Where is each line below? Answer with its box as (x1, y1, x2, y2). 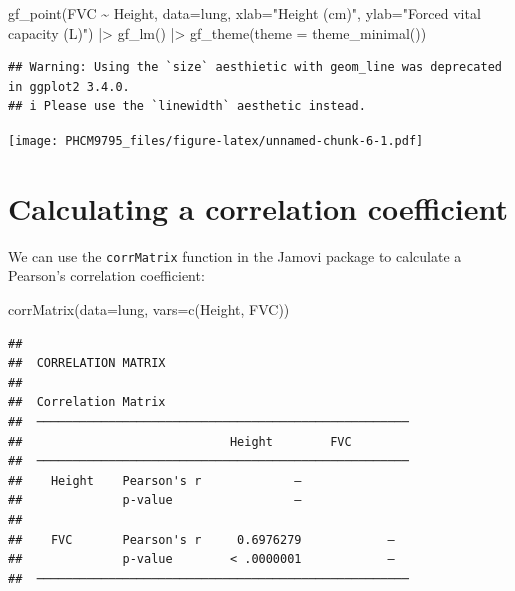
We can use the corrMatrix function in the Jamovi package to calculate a (8, 245, 462, 266)
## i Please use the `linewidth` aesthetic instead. (8, 99, 366, 114)
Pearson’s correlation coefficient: (8, 265, 205, 286)
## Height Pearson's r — (8, 473, 302, 488)
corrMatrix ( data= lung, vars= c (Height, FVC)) (8, 299, 290, 319)
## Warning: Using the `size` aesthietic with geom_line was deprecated (8, 60, 502, 75)
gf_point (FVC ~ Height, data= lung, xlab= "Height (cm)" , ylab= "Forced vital (8, 3, 481, 23)
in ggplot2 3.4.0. (8, 79, 130, 94)
